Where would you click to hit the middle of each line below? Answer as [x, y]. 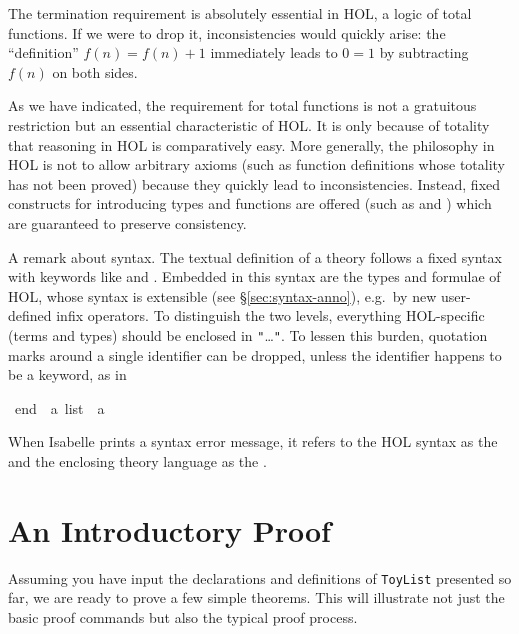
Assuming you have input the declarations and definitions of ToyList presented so [260, 577]
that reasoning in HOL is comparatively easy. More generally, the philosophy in [251, 144]
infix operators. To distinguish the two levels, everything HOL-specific [270, 315]
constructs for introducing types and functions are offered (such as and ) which [250, 203]
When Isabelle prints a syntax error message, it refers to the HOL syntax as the [253, 441]
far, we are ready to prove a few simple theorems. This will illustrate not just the [256, 597]
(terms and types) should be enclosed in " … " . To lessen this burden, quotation [248, 334]
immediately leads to [274, 52]
